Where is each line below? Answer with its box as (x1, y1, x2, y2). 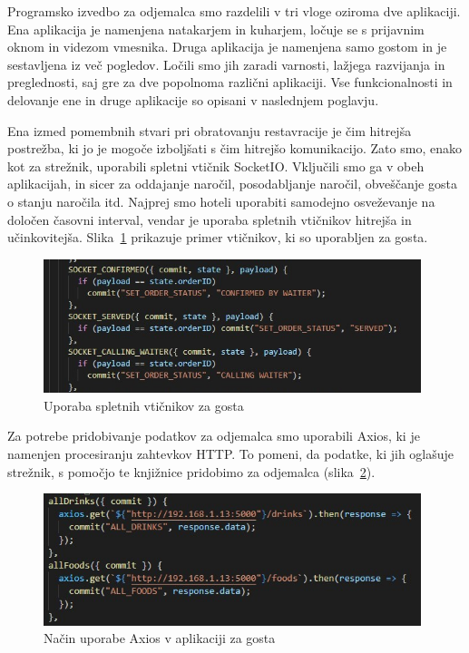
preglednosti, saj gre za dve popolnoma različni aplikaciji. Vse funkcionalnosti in (7, 73, 453, 92)
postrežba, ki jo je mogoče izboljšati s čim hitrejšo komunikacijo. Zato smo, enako (7, 139, 462, 158)
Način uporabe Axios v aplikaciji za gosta (44, 629, 276, 648)
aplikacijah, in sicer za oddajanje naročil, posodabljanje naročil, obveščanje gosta (7, 174, 457, 193)
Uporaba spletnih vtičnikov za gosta (44, 395, 244, 414)
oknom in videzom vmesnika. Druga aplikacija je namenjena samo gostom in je (7, 37, 447, 56)
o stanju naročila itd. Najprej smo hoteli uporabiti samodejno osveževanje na (7, 191, 435, 210)
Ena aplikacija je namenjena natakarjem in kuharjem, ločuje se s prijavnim (7, 19, 425, 38)
